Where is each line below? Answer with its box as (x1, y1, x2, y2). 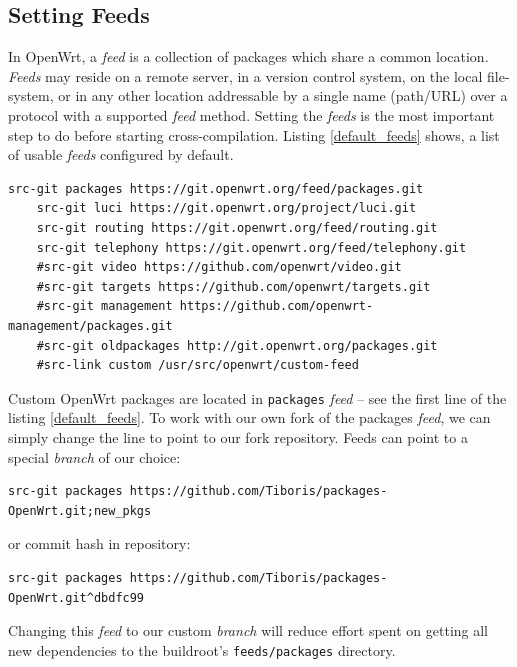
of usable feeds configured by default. (8, 144, 234, 165)
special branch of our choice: (8, 446, 181, 467)
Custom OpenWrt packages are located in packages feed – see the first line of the (8, 387, 507, 408)
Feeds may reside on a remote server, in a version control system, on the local (8, 65, 483, 86)
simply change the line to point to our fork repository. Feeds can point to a (8, 426, 468, 447)
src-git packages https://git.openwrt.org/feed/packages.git (8, 181, 424, 196)
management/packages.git (8, 318, 173, 333)
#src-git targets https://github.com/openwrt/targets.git (36, 279, 431, 294)
